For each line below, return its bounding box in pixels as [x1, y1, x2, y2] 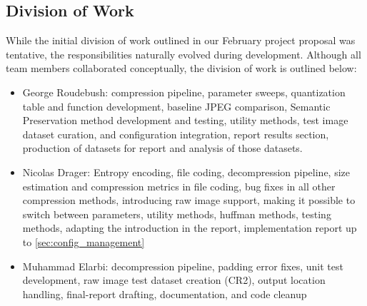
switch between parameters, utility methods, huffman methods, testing [22, 206, 331, 221]
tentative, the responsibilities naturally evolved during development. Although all [6, 46, 361, 61]
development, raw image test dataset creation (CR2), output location [22, 272, 326, 287]
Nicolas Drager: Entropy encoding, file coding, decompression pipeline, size [22, 164, 351, 179]
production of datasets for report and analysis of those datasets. [22, 141, 303, 155]
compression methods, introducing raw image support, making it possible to [22, 193, 356, 208]
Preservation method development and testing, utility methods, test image [22, 113, 348, 128]
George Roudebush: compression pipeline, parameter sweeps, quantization [22, 84, 346, 99]
